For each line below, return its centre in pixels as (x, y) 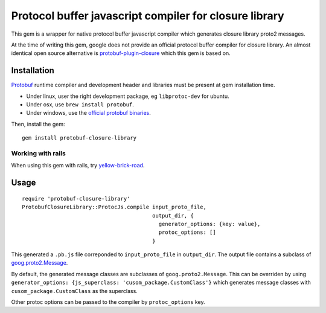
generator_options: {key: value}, (209, 224)
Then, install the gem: (38, 124)
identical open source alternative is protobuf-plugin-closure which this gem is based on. (121, 53)
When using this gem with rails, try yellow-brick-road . (78, 166)
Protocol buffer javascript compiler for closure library (148, 16)
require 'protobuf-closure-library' (76, 198)
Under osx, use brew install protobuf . (80, 105)
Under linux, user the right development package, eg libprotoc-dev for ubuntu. (128, 96)
